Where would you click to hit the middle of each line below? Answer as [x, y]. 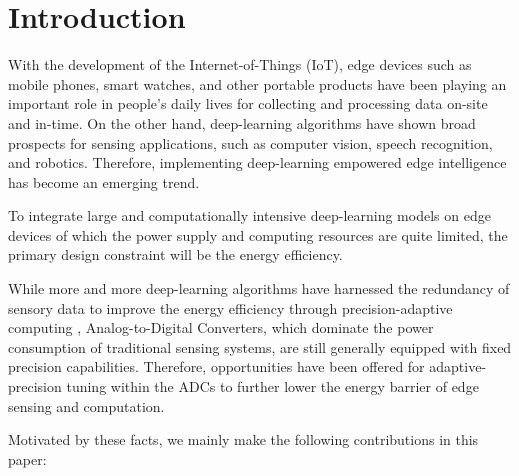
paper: [27, 458]
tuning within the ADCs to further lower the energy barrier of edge [272, 386]
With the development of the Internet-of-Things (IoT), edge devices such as [240, 64]
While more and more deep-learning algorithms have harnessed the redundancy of [259, 288]
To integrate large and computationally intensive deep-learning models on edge [249, 215]
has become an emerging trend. [104, 181]
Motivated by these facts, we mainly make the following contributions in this [243, 439]
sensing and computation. [86, 405]
